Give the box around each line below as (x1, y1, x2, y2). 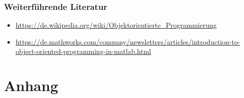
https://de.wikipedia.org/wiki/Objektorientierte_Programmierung (15, 20, 217, 30)
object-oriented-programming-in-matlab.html (15, 46, 151, 56)
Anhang (4, 75, 58, 96)
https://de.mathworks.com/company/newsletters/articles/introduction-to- (15, 36, 240, 47)
